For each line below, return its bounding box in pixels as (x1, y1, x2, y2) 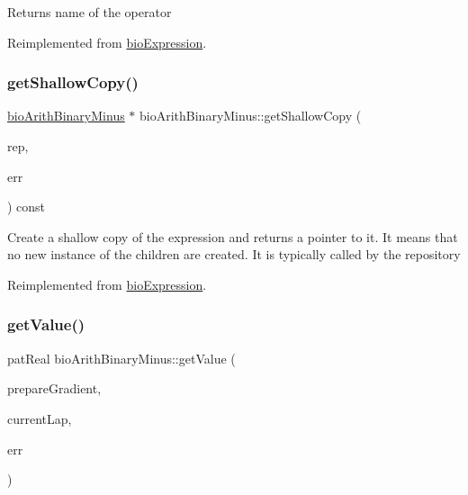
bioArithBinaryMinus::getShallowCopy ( (139, 106, 362, 125)
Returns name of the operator (7, 3, 172, 21)
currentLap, (7, 409, 72, 427)
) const (7, 197, 46, 216)
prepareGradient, (7, 379, 102, 398)
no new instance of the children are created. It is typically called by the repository (7, 245, 461, 264)
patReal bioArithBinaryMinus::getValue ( (7, 348, 236, 367)
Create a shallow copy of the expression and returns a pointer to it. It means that (7, 227, 458, 246)
